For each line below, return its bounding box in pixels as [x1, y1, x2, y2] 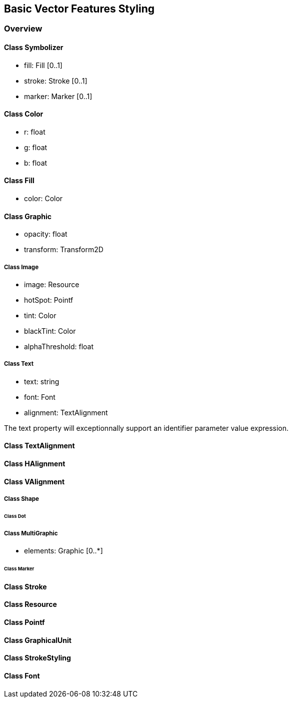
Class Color [4, 110, 43, 119]
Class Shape [4, 495, 39, 503]
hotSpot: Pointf [24, 296, 73, 305]
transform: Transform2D [24, 245, 103, 254]
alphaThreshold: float [24, 342, 94, 351]
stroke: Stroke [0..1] [24, 76, 87, 85]
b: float [24, 158, 47, 167]
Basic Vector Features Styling [4, 3, 155, 15]
